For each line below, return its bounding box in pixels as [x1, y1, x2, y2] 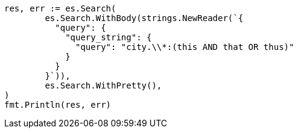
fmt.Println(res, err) [4, 100, 112, 110]
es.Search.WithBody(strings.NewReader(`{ [45, 13, 244, 23]
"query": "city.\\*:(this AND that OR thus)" [75, 42, 294, 52]
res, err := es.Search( [4, 4, 116, 13]
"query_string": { [65, 32, 152, 42]
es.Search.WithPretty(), [45, 81, 162, 90]
